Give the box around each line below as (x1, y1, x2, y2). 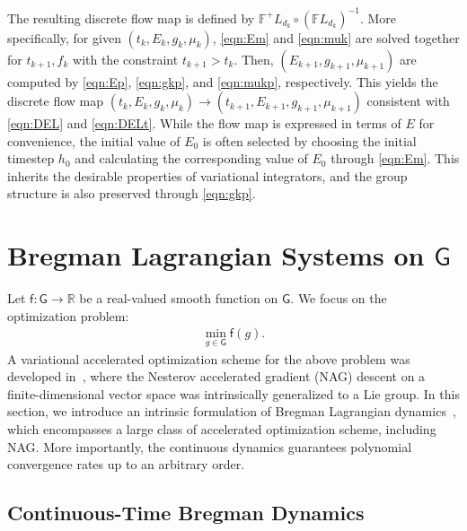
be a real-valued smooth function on (79, 289, 278, 308)
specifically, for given (7, 28, 121, 47)
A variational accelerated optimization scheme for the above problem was (7, 349, 410, 368)
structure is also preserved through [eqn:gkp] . (7, 184, 256, 203)
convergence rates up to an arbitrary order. (7, 455, 245, 474)
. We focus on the (290, 289, 387, 308)
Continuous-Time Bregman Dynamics (7, 499, 365, 527)
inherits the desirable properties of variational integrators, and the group (7, 166, 408, 185)
